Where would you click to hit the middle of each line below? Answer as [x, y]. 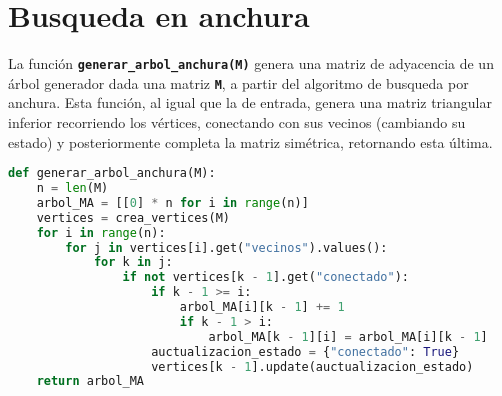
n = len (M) [72, 188]
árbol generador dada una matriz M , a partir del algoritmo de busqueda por [238, 82]
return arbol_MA [90, 381]
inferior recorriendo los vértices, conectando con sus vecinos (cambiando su [237, 122]
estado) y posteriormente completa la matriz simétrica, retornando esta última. [250, 141]
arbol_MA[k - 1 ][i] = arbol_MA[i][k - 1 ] [348, 336]
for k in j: [133, 262]
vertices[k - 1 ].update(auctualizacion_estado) [312, 366]
